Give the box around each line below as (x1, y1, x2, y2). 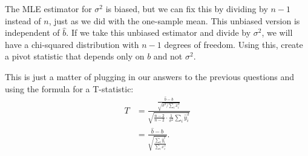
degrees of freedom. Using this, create (164, 38, 303, 50)
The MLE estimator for (5, 2, 92, 15)
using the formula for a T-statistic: (5, 82, 134, 95)
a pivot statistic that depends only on (5, 50, 145, 63)
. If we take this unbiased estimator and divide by (66, 26, 251, 39)
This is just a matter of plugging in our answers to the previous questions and (5, 70, 294, 83)
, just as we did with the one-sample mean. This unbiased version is (48, 14, 300, 27)
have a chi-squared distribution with (5, 38, 139, 50)
